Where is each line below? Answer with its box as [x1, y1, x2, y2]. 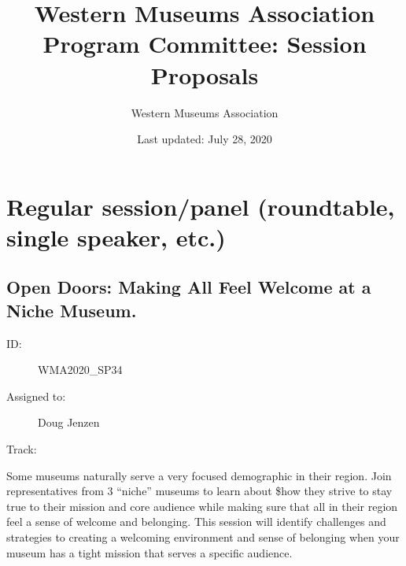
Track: [6, 441, 37, 457]
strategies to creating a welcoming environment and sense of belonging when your [6, 529, 400, 545]
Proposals [150, 58, 259, 91]
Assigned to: [6, 387, 66, 404]
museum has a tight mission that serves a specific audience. [6, 544, 293, 560]
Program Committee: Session [42, 28, 367, 60]
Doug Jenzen [38, 414, 100, 431]
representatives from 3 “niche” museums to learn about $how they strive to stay [6, 483, 393, 499]
